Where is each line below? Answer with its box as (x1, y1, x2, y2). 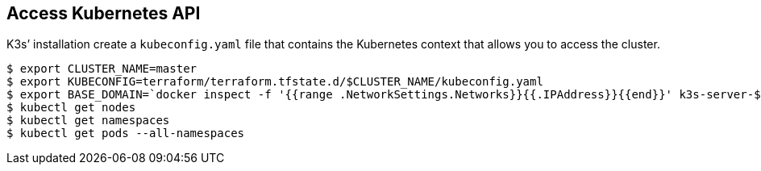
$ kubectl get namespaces (6, 114, 170, 127)
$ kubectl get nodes (6, 101, 136, 115)
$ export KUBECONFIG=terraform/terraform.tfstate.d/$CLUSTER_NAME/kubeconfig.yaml (6, 75, 543, 89)
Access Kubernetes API (6, 3, 201, 23)
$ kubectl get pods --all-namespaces (6, 127, 245, 140)
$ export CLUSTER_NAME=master (6, 62, 198, 76)
